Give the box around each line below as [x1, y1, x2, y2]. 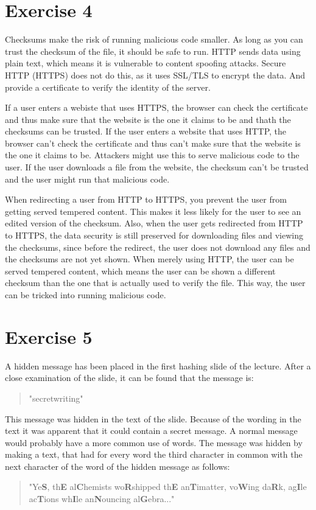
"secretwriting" [29, 391, 83, 404]
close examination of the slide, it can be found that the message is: [5, 371, 254, 384]
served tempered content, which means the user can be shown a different [5, 264, 276, 277]
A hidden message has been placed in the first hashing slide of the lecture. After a [5, 359, 311, 372]
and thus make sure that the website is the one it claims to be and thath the [5, 113, 291, 125]
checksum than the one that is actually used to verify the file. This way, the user [5, 276, 306, 289]
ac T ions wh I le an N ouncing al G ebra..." [29, 492, 175, 505]
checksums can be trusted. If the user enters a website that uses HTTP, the [5, 125, 287, 138]
